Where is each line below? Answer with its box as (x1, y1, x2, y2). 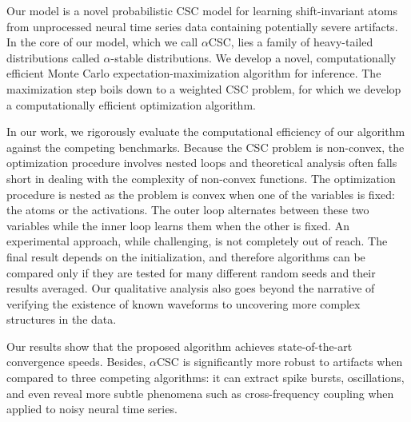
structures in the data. (6, 311, 117, 328)
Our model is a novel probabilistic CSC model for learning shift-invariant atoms (6, 2, 397, 18)
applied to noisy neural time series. (6, 400, 178, 417)
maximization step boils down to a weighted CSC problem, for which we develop (6, 80, 401, 97)
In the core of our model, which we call (6, 34, 198, 50)
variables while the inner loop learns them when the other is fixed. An (6, 217, 349, 233)
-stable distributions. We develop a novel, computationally (110, 49, 397, 66)
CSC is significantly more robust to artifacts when (156, 353, 403, 370)
